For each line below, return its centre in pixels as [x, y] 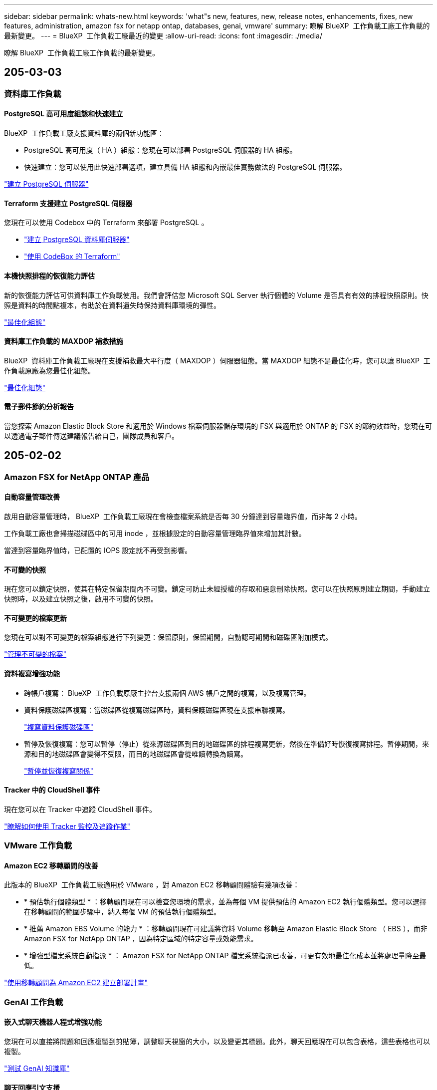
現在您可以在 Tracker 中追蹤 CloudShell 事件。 [80, 809]
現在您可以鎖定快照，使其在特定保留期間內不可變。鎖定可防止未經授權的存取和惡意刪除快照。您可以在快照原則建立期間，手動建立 [217, 589]
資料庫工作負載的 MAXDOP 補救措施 [64, 341]
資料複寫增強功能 [32, 674]
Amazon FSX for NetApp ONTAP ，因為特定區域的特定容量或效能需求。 [141, 939]
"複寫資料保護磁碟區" [59, 727]
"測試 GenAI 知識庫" [37, 1069]
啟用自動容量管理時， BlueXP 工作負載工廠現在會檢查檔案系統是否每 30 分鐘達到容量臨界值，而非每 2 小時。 [183, 516]
